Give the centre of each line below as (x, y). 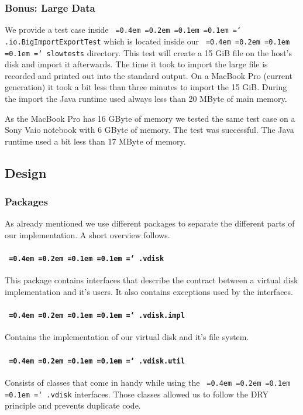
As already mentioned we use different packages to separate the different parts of (150, 223)
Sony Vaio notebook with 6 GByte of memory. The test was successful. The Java (149, 130)
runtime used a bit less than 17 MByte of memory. (95, 141)
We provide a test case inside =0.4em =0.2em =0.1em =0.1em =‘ (123, 30)
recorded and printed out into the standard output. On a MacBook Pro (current (149, 75)
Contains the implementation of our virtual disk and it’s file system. (127, 337)
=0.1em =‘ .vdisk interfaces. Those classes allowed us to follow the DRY (137, 394)
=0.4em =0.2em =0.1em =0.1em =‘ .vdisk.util (97, 361)
